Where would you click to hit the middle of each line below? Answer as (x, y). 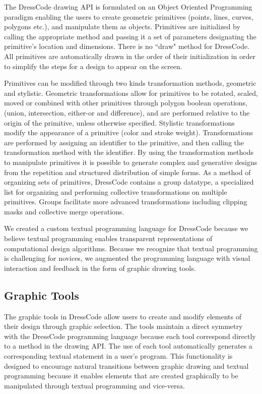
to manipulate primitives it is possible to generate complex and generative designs (131, 162)
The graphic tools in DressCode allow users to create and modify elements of (123, 316)
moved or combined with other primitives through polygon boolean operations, (126, 103)
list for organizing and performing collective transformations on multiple (116, 191)
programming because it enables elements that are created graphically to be (121, 376)
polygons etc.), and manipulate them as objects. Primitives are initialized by (122, 26)
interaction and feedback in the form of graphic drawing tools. (100, 268)
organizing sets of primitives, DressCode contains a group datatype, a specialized (129, 182)
